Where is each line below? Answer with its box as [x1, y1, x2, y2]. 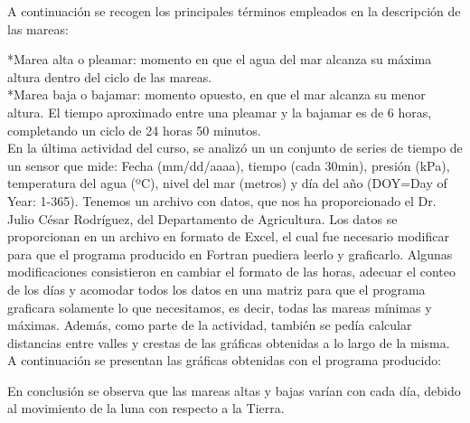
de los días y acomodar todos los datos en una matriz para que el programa [7, 279, 426, 298]
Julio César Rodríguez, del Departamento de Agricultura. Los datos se [7, 209, 398, 228]
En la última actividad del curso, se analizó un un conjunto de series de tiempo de [7, 138, 463, 157]
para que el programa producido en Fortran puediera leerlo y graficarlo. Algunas [7, 244, 453, 263]
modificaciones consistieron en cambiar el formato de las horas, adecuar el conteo [7, 262, 456, 281]
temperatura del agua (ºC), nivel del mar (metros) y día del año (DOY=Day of [7, 174, 447, 193]
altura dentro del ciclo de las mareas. [7, 67, 212, 86]
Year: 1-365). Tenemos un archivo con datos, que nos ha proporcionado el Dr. [7, 191, 437, 210]
